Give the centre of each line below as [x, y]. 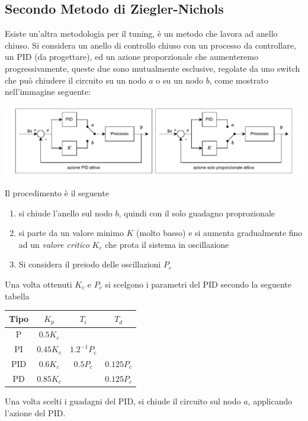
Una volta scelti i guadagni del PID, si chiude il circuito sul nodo [123, 401]
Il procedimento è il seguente [57, 192]
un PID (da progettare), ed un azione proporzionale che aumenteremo [131, 57]
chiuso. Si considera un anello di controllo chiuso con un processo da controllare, [150, 45]
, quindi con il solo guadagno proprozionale [197, 213]
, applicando [270, 401]
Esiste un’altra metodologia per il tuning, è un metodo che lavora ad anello [141, 34]
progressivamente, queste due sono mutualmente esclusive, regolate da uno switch [153, 68]
